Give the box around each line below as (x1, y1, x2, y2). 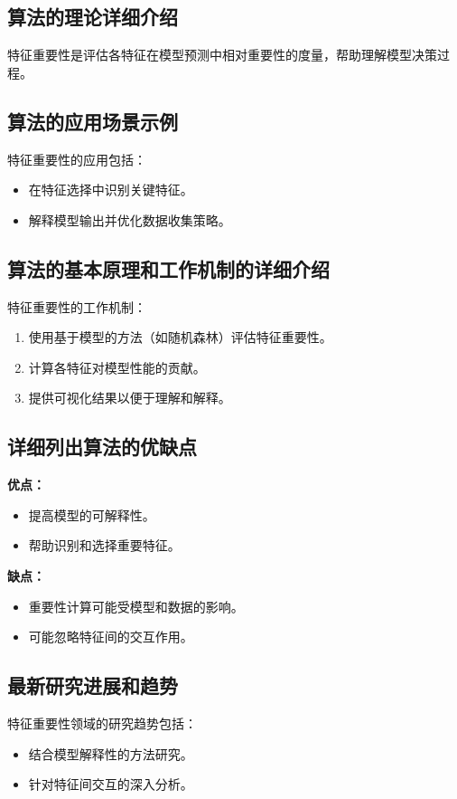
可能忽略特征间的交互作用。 (28, 627, 193, 646)
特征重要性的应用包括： (7, 149, 146, 168)
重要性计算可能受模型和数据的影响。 (28, 596, 244, 615)
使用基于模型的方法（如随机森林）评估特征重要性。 (28, 328, 332, 347)
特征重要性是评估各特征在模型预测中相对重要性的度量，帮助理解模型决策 (7, 45, 437, 64)
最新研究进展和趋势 (7, 671, 178, 699)
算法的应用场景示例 (7, 107, 178, 135)
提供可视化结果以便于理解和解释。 (28, 388, 231, 407)
